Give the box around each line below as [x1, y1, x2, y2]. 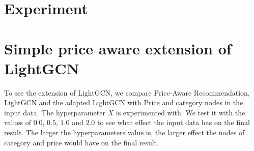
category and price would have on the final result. [4, 137, 159, 147]
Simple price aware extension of [4, 38, 232, 58]
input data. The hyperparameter [4, 107, 105, 117]
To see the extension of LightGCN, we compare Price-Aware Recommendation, [4, 87, 250, 98]
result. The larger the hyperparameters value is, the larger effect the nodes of [4, 127, 245, 138]
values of [4, 117, 31, 128]
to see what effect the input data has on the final [97, 117, 250, 128]
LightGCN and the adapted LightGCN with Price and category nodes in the [4, 97, 243, 108]
